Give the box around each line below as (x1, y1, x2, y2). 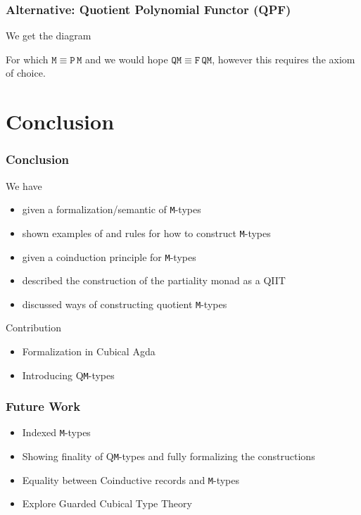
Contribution (6, 320, 62, 335)
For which (6, 51, 49, 66)
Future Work (6, 398, 81, 415)
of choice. (6, 65, 46, 80)
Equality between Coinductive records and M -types (22, 472, 240, 487)
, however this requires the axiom (212, 51, 355, 66)
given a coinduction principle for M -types (22, 249, 196, 264)
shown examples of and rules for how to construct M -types (22, 225, 271, 240)
